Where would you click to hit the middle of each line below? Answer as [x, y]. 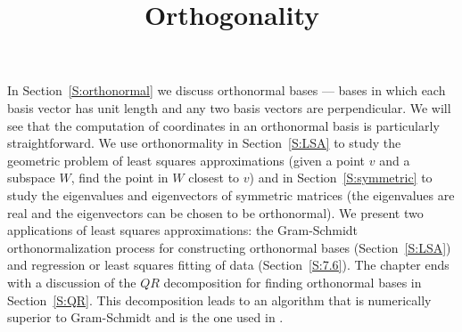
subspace [31, 178]
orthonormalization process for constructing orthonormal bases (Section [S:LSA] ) [229, 247]
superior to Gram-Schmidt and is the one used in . [145, 317]
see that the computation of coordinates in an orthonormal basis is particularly [223, 125]
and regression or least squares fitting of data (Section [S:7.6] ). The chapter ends [228, 265]
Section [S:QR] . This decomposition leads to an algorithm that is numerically [219, 300]
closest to [214, 178]
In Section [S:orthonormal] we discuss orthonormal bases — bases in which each [227, 90]
